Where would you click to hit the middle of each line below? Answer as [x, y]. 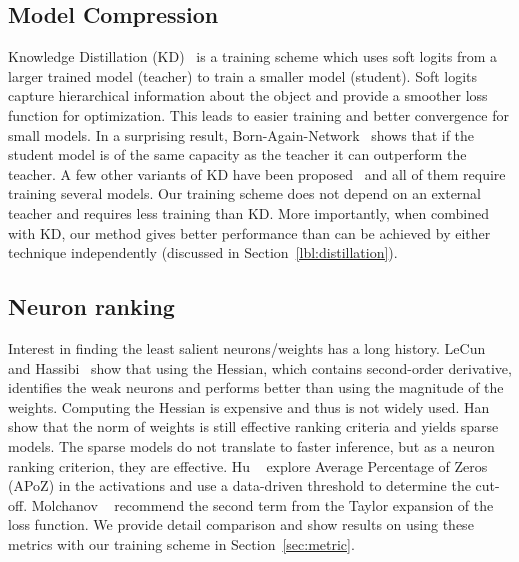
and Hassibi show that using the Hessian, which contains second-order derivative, [260, 367]
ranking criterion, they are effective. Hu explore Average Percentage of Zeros [248, 465]
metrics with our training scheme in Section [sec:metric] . [181, 543]
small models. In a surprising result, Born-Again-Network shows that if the [241, 134]
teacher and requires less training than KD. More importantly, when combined [248, 212]
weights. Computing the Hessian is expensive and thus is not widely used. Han [249, 406]
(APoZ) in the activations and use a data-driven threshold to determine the [239, 485]
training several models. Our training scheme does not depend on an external [245, 193]
